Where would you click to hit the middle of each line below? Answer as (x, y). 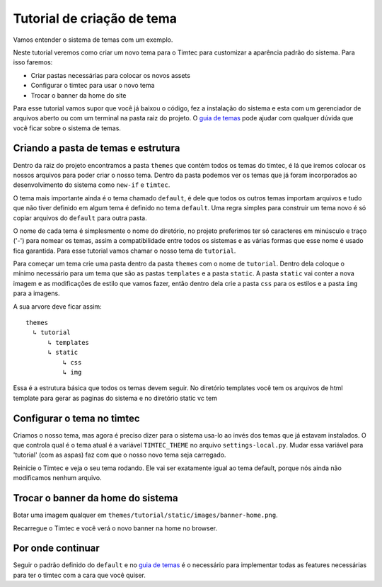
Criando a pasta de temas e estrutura (97, 148)
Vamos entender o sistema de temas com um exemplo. (93, 40)
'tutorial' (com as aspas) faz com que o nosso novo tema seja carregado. (120, 455)
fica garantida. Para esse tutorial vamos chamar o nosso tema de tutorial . (125, 251)
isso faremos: (33, 62)
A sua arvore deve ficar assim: (57, 306)
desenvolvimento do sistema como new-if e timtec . (92, 185)
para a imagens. (36, 293)
